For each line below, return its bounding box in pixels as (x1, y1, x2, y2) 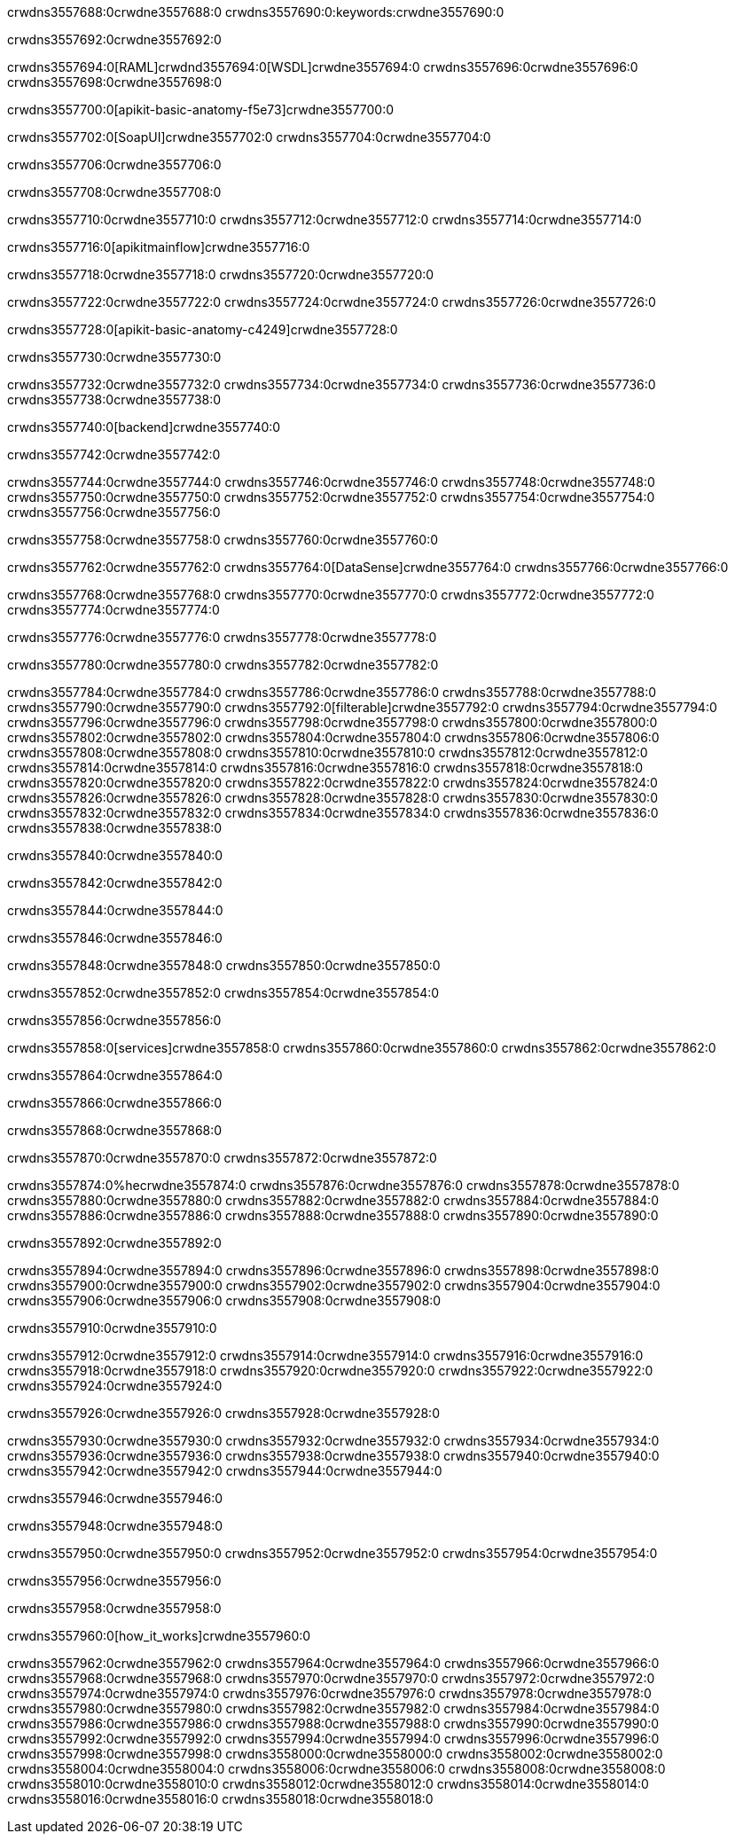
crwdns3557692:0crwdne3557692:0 (7, 32, 222, 47)
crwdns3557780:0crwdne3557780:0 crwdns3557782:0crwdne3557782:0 (7, 657, 439, 672)
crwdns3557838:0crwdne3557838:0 (7, 820, 223, 835)
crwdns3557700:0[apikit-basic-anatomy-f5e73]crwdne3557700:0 (7, 102, 395, 117)
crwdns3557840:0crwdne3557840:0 (7, 848, 223, 863)
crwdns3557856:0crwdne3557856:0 (7, 1013, 222, 1028)
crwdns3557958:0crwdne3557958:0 (7, 1601, 222, 1616)
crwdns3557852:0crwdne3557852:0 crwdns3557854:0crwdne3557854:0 (7, 985, 440, 1000)
